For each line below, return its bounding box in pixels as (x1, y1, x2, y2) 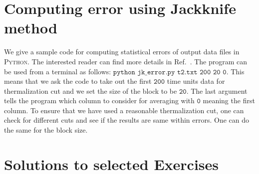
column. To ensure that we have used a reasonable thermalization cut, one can (4, 105, 244, 115)
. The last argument (186, 85, 248, 96)
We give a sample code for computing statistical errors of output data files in (4, 46, 240, 57)
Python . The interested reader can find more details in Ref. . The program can (4, 56, 248, 66)
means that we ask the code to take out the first (4, 76, 152, 86)
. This (226, 66, 245, 76)
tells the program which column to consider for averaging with (4, 95, 195, 106)
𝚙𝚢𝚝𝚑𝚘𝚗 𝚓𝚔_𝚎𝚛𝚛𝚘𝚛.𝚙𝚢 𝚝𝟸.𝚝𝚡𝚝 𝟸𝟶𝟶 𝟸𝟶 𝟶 (113, 68, 227, 76)
